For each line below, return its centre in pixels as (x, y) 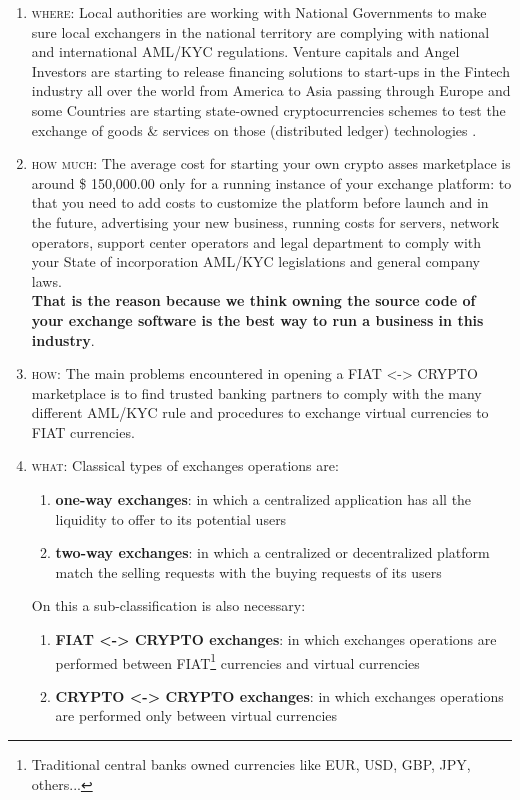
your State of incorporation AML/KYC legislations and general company (255, 261)
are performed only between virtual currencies (196, 715)
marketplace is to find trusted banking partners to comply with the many (256, 392)
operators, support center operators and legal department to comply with (256, 241)
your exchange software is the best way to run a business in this (257, 319)
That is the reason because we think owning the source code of (253, 300)
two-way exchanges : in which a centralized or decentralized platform (272, 552)
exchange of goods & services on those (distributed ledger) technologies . (254, 129)
